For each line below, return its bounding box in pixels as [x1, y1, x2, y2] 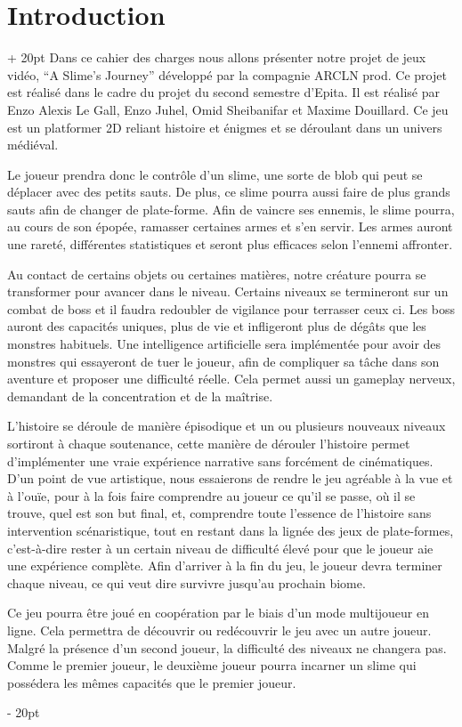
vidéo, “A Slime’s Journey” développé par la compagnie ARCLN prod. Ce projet [7, 65, 447, 84]
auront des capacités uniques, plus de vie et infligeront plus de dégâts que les [7, 317, 426, 335]
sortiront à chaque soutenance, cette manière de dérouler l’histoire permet [7, 434, 410, 452]
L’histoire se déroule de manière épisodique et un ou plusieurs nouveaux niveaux [7, 416, 446, 435]
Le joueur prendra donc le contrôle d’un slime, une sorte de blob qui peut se [7, 165, 423, 183]
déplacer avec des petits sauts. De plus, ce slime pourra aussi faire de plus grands [7, 182, 450, 201]
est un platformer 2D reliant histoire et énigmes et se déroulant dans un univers [7, 117, 442, 136]
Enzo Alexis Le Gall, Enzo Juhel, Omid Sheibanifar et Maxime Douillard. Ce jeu [7, 100, 449, 118]
